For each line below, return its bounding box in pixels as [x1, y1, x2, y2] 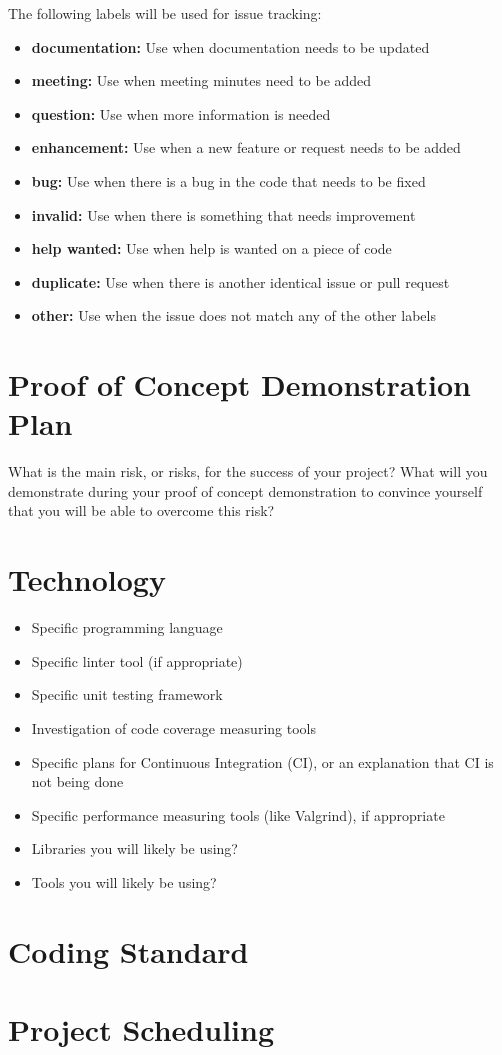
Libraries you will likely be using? [31, 838, 238, 859]
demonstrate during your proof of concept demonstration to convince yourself [8, 480, 483, 501]
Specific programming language [31, 617, 223, 638]
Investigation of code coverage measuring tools [31, 717, 316, 738]
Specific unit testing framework [31, 684, 223, 705]
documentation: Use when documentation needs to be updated [31, 36, 430, 57]
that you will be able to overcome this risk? [8, 500, 275, 521]
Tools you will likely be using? [31, 871, 217, 892]
